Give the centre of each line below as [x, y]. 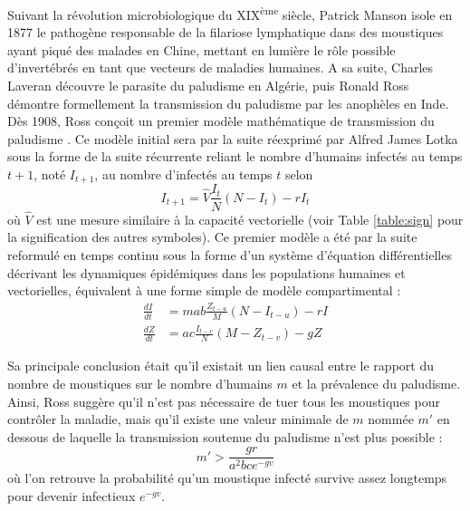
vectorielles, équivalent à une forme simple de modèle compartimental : [204, 290]
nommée [391, 419]
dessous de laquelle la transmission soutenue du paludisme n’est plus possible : [225, 436]
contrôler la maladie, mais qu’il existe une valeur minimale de [178, 419]
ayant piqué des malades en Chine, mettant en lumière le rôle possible [201, 49]
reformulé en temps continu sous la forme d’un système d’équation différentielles [230, 254]
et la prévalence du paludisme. [376, 383]
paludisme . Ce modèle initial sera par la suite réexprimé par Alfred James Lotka [233, 138]
